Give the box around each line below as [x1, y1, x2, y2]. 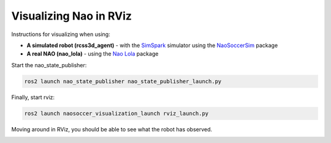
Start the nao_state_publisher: [11, 61, 87, 68]
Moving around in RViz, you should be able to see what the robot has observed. [11, 125, 213, 133]
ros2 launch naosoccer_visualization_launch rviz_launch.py [24, 110, 209, 117]
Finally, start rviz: [11, 94, 55, 101]
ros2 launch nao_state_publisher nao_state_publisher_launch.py [24, 78, 222, 85]
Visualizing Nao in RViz [11, 9, 132, 23]
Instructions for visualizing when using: [11, 31, 110, 38]
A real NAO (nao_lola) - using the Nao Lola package [26, 50, 159, 57]
